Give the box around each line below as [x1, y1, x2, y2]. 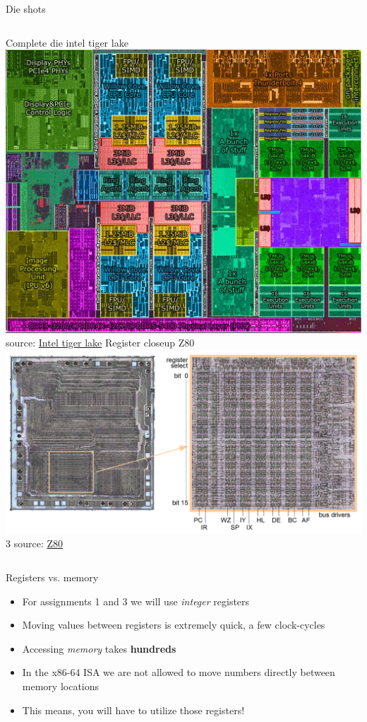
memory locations [22, 679, 100, 694]
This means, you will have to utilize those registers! [22, 702, 245, 717]
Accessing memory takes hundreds [22, 641, 176, 656]
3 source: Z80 [6, 536, 63, 551]
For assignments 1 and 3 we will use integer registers [22, 593, 250, 608]
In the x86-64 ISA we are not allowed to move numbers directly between [22, 665, 335, 680]
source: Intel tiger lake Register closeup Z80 [6, 335, 195, 350]
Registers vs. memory [6, 570, 99, 585]
